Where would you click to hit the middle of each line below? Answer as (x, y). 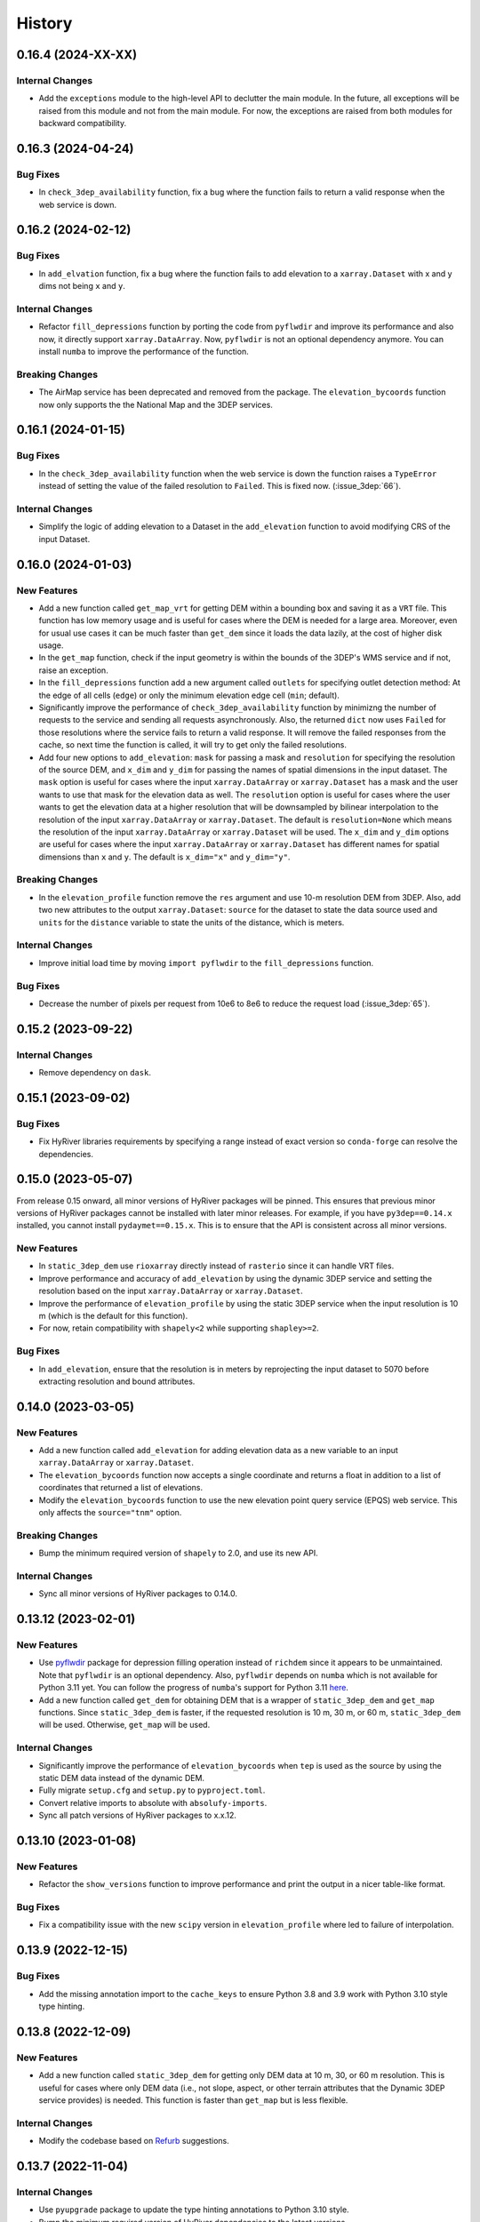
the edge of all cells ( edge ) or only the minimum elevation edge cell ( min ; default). (189, 695)
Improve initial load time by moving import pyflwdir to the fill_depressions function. (206, 963)
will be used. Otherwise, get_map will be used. (124, 1725)
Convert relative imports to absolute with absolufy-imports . (153, 1802)
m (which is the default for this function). (113, 1315)
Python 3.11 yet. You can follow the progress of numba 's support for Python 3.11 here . (193, 1688)
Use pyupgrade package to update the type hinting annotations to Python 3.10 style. (194, 2210)
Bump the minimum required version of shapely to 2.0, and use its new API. (179, 1553)
